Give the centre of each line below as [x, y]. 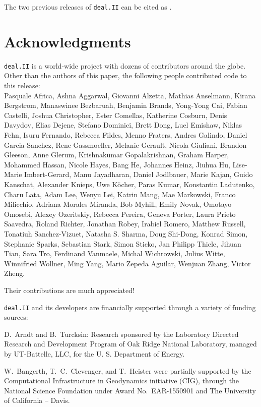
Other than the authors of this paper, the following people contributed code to [125, 75]
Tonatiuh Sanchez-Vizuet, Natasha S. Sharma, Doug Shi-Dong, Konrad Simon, [126, 233]
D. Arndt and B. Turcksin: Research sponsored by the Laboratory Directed [121, 334]
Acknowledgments [68, 41]
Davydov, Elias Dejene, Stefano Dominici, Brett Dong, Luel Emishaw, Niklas [123, 125]
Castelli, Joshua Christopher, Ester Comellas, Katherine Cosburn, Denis [116, 115]
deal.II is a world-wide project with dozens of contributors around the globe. [125, 65]
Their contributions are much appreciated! [69, 290]
